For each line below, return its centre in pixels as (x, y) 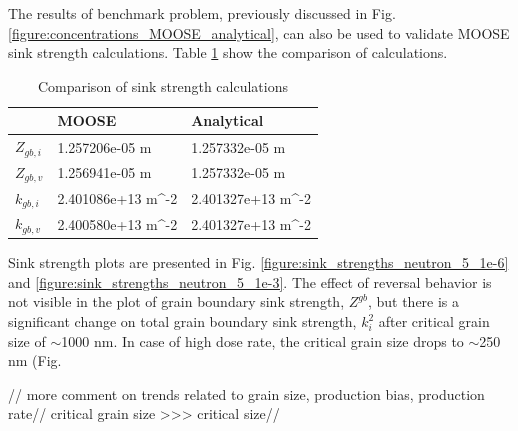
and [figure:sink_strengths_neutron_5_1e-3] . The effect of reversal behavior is (250, 281)
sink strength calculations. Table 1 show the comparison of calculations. (228, 52)
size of (27, 340)
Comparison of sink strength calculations (163, 85)
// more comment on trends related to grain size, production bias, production (246, 393)
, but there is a (413, 301)
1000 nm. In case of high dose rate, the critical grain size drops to (262, 340)
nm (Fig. (35, 360)
